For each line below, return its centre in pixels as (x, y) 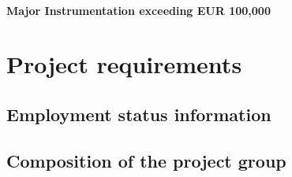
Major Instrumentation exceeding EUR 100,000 (139, 10)
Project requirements (124, 64)
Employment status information (139, 114)
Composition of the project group (146, 160)
